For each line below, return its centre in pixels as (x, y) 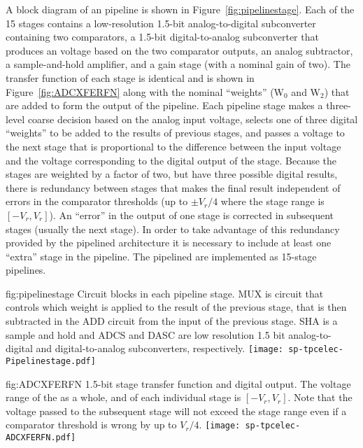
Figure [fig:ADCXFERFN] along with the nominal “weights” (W (145, 91)
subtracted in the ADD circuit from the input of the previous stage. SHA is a (172, 321)
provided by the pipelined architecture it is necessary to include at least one (169, 243)
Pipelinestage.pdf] (51, 361)
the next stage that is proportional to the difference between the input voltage (173, 146)
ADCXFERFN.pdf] (41, 437)
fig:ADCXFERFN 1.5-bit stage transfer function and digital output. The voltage (178, 383)
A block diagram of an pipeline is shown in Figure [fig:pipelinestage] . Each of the (180, 9)
